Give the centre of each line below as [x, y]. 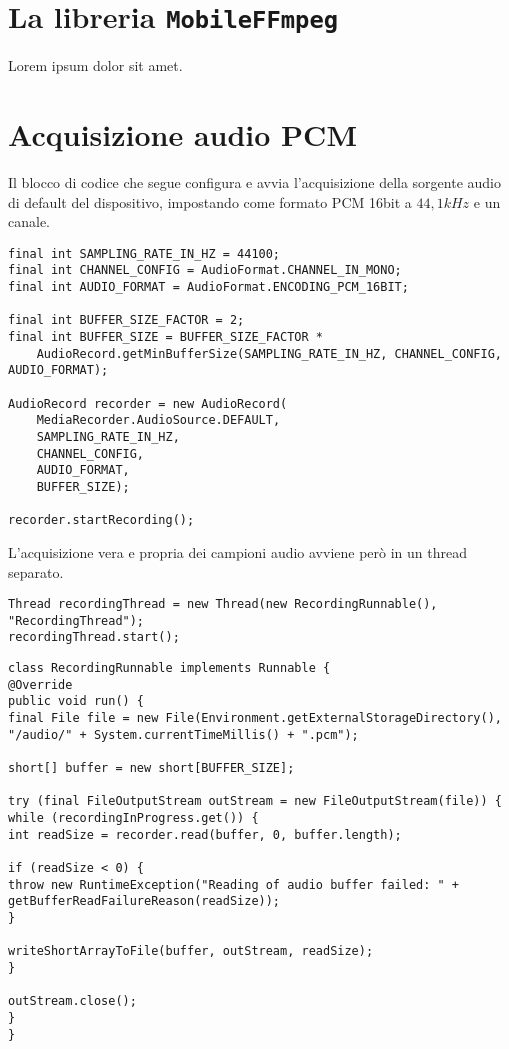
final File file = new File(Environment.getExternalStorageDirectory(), [255, 718]
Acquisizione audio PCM [182, 134]
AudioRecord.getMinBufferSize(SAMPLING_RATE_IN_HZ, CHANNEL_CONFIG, [269, 353]
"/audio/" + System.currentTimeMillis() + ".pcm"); [183, 734]
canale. [29, 221]
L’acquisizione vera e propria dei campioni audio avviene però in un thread [238, 551]
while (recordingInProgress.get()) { [133, 817]
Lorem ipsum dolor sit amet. [95, 65]
